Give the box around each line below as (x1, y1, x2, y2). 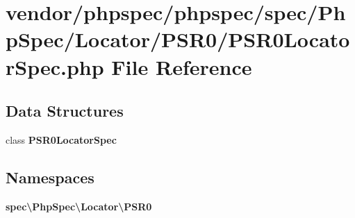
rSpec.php (6, 52, 104, 81)
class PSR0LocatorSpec (6, 132, 117, 146)
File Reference (111, 52, 252, 81)
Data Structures (6, 100, 124, 121)
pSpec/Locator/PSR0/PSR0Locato (6, 25, 350, 53)
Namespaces (6, 166, 94, 187)
